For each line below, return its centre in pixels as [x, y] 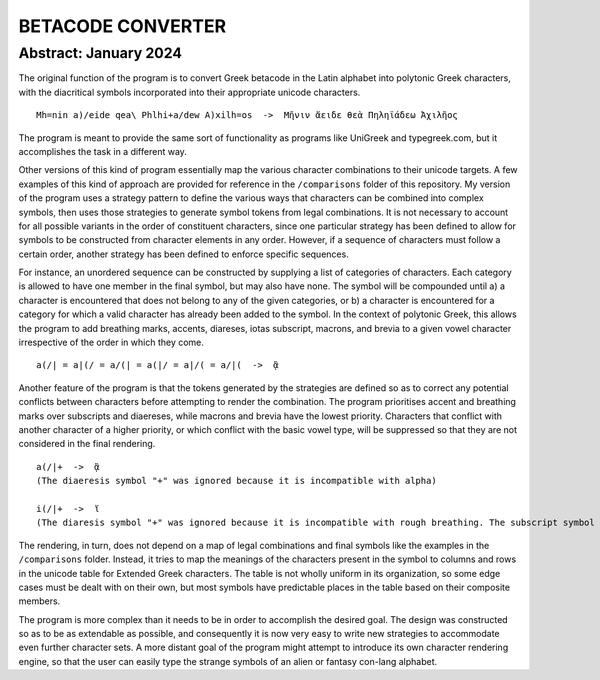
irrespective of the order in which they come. [111, 342]
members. [39, 601]
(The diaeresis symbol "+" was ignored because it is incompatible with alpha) [236, 481]
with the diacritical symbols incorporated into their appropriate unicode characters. [189, 92]
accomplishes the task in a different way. [102, 151]
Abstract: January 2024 [100, 53]
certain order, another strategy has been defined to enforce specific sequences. [183, 254]
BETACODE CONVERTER [122, 26]
